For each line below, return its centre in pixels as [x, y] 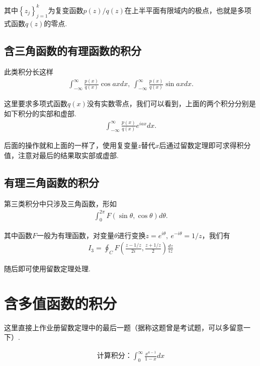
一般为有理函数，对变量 [76, 235]
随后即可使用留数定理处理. [47, 269]
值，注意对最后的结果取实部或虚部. [61, 155]
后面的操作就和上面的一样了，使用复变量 [71, 145]
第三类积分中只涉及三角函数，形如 [60, 203]
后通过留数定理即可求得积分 [205, 145]
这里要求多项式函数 [36, 103]
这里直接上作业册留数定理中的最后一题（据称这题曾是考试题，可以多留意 [124, 327]
